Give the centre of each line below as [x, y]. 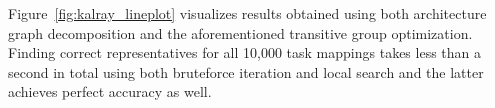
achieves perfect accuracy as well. [110, 91]
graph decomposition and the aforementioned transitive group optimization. [240, 32]
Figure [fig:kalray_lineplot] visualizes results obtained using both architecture [247, 13]
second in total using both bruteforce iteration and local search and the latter [246, 71]
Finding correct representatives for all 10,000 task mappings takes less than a [245, 52]
